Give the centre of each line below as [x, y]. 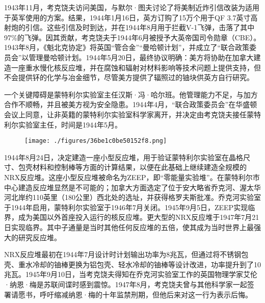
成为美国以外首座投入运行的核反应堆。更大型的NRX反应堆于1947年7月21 [139, 217]
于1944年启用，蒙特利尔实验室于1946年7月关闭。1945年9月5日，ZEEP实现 [126, 207]
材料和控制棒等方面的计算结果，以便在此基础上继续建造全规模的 [139, 167]
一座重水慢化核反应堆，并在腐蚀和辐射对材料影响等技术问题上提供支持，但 [136, 67]
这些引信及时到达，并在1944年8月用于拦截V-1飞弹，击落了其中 [151, 27]
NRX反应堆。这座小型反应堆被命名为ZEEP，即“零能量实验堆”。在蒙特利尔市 [132, 177]
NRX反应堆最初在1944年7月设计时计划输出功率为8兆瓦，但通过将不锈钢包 [126, 254]
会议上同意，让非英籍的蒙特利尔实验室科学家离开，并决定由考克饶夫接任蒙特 [132, 114]
